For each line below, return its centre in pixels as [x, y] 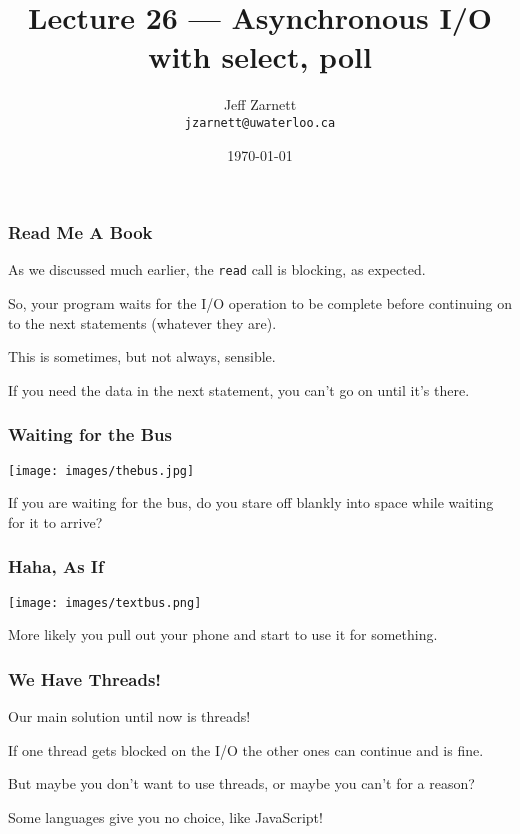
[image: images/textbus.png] [105, 602]
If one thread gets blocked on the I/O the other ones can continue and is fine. [246, 749]
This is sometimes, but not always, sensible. [142, 356]
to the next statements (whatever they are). [142, 322]
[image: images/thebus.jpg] [101, 470]
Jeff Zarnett [260, 104]
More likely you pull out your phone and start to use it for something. [223, 634]
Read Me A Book [80, 232]
